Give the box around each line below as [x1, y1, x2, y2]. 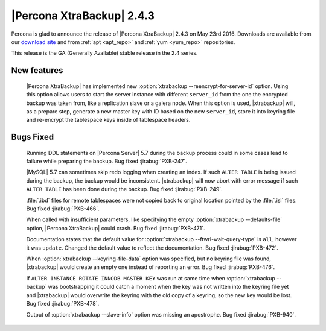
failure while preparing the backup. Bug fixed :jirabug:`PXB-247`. [26, 157, 187, 165]
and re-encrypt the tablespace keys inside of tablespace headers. [26, 116, 191, 124]
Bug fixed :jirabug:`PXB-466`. [26, 205, 100, 212]
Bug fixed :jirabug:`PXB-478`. [26, 300, 100, 307]
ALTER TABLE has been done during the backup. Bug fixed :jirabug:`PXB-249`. [26, 186, 223, 193]
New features [11, 65, 63, 75]
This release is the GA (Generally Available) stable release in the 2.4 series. [11, 49, 198, 57]
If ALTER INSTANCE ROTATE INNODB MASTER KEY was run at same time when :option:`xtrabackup [26, 274, 276, 282]
